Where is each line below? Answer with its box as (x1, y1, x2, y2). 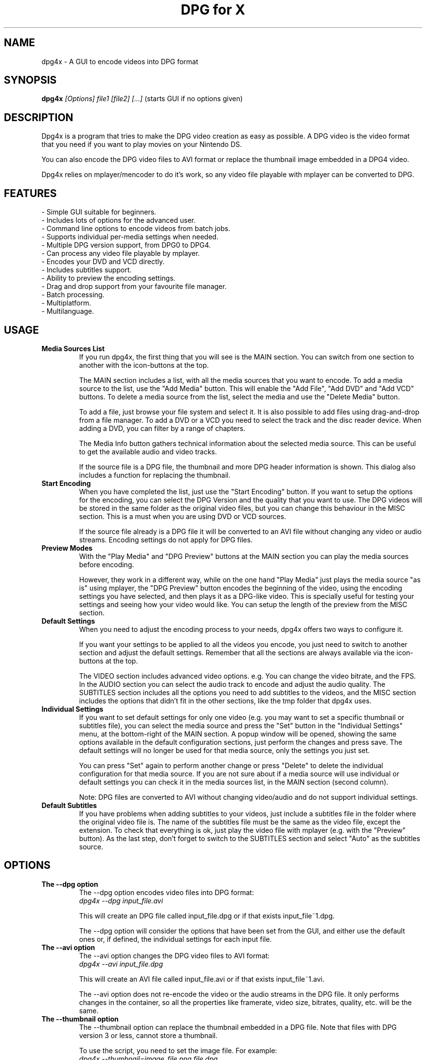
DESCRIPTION (4, 111, 73, 124)
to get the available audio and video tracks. (79, 447, 217, 456)
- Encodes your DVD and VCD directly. (41, 257, 165, 266)
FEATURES (4, 187, 57, 199)
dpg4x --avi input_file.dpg (79, 959, 163, 968)
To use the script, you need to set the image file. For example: (79, 1046, 277, 1055)
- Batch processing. (41, 290, 105, 299)
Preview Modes (41, 543, 93, 552)
